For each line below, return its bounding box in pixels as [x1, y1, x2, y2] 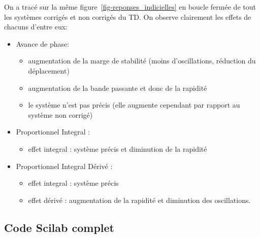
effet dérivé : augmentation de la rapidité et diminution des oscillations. [28, 194, 251, 205]
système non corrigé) [28, 109, 93, 120]
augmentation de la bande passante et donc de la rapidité [28, 82, 207, 93]
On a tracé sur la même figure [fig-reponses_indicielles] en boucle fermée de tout [4, 2, 256, 12]
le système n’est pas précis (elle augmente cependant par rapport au [28, 99, 240, 110]
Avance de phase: [16, 38, 70, 49]
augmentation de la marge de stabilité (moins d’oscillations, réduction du [28, 55, 256, 66]
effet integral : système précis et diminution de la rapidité [28, 143, 207, 154]
